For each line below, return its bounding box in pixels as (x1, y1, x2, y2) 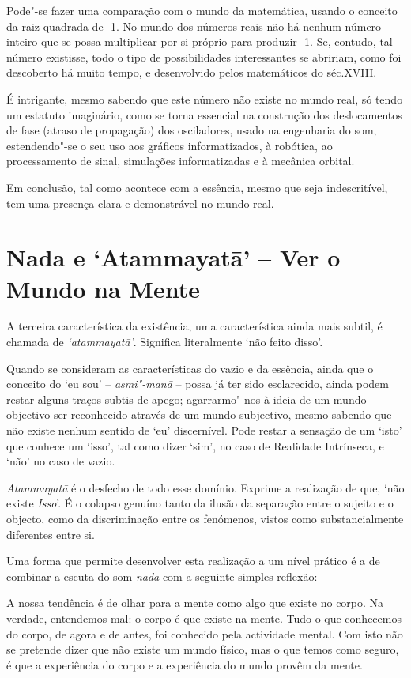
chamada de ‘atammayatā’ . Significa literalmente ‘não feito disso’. (6, 333, 323, 350)
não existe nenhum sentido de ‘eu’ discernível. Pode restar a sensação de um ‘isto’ (6, 422, 402, 438)
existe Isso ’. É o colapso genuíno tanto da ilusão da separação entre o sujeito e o (6, 495, 394, 511)
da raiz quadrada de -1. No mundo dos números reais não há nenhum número (6, 17, 382, 34)
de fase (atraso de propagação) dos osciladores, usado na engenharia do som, (6, 122, 377, 138)
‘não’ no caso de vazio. (6, 453, 115, 469)
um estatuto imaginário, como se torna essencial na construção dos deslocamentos (6, 106, 402, 122)
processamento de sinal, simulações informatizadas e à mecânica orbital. (6, 153, 355, 169)
